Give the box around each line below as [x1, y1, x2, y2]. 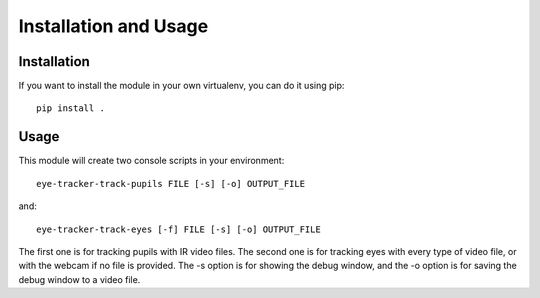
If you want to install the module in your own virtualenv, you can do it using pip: [18, 80, 345, 92]
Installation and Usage [18, 15, 209, 37]
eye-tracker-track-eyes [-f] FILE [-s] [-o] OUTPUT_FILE [36, 223, 322, 235]
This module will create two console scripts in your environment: [18, 155, 285, 167]
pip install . [36, 103, 105, 114]
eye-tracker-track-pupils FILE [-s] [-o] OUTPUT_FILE [36, 178, 305, 189]
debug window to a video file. [18, 273, 141, 285]
